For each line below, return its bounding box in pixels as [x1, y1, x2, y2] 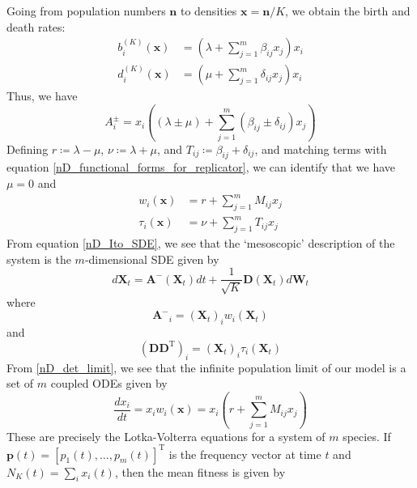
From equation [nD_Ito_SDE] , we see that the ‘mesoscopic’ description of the [6, 235, 395, 252]
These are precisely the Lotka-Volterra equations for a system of [6, 427, 326, 444]
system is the [6, 250, 71, 267]
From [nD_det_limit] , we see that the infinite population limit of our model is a [6, 359, 406, 376]
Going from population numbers [6, 2, 166, 19]
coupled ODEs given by [50, 375, 168, 392]
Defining [6, 140, 49, 157]
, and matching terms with [254, 140, 387, 157]
